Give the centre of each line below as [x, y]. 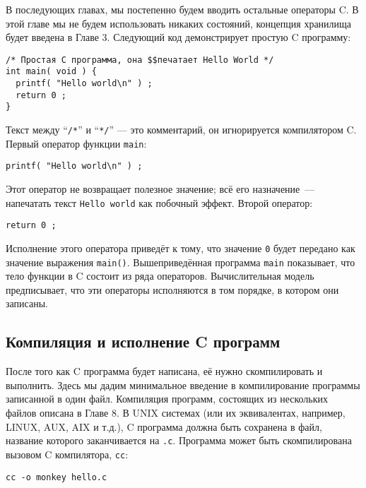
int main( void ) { [51, 72]
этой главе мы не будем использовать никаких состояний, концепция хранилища [179, 23]
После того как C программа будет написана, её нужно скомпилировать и [164, 371]
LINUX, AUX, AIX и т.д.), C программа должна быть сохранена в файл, [164, 426]
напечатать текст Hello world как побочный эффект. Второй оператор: [159, 202]
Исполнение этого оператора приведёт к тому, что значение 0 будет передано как [181, 248]
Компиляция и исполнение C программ [143, 341]
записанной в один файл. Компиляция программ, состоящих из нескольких [167, 399]
